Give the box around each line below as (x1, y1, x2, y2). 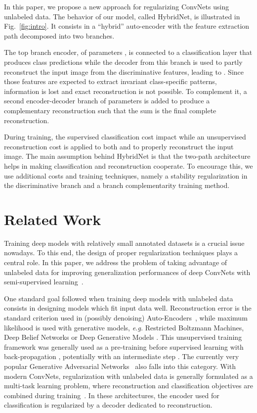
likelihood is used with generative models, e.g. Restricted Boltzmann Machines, (4, 322, 244, 332)
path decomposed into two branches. (4, 30, 115, 41)
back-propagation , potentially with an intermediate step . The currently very (4, 351, 239, 362)
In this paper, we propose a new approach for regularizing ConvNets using (4, 1, 229, 11)
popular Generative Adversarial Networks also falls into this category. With (4, 361, 236, 371)
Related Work (4, 209, 101, 229)
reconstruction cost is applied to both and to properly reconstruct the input (4, 141, 234, 151)
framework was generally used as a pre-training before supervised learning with (4, 341, 244, 352)
